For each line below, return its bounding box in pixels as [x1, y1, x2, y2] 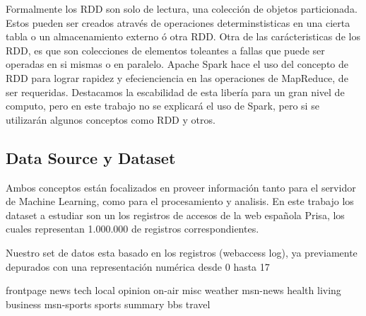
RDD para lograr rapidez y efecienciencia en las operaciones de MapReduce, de [6, 70, 348, 85]
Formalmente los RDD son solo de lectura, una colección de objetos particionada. [6, 1, 358, 16]
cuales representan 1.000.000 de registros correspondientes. [6, 221, 259, 236]
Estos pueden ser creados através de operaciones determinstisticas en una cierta [6, 15, 350, 30]
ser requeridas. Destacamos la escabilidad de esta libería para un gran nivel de [6, 84, 345, 99]
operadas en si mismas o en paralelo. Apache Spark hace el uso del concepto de [6, 57, 348, 71]
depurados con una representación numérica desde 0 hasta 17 [6, 259, 270, 274]
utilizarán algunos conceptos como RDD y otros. [6, 112, 216, 127]
